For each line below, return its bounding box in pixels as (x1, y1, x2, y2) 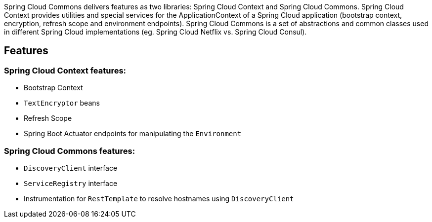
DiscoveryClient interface (24, 163, 118, 172)
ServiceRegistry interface (24, 179, 118, 187)
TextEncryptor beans (24, 99, 100, 108)
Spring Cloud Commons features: (4, 146, 135, 156)
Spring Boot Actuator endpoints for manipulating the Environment (24, 129, 242, 138)
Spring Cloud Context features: (4, 65, 127, 75)
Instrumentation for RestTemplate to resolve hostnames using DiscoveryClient (24, 194, 294, 203)
